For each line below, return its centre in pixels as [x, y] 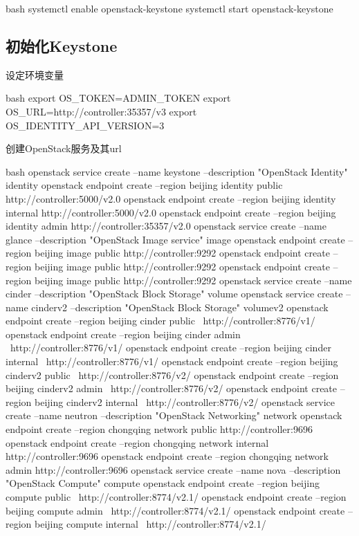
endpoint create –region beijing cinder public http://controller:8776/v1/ [160, 321]
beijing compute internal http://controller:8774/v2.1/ [150, 524]
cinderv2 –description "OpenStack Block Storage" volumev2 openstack [180, 307]
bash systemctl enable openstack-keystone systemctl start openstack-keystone [169, 8]
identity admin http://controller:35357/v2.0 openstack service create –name [166, 226]
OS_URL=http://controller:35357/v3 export [101, 111]
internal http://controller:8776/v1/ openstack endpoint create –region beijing [172, 361]
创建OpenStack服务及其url [64, 148]
